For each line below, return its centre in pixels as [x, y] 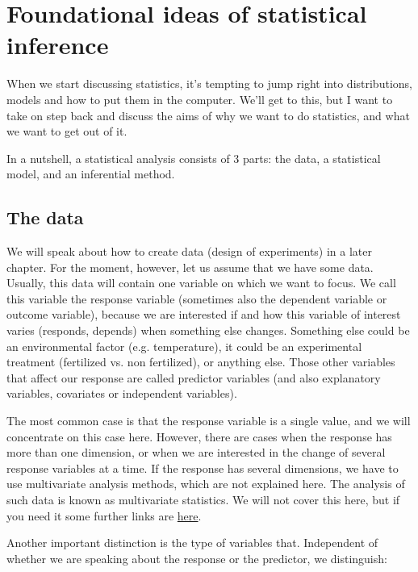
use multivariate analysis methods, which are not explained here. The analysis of [206, 484]
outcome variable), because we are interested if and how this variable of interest [204, 314]
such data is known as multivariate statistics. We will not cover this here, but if [203, 499]
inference [58, 45]
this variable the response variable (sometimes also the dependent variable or [197, 298]
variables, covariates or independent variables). [122, 393]
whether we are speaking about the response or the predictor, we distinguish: [197, 558]
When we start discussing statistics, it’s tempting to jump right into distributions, [209, 84]
